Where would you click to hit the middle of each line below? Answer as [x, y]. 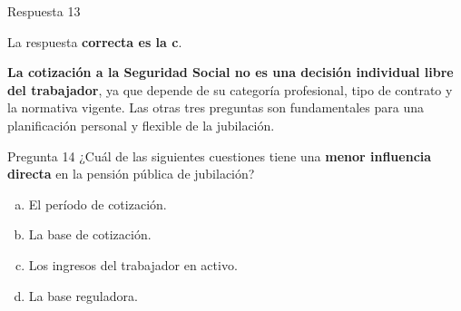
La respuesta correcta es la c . [95, 41]
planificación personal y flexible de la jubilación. [141, 125]
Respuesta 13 [44, 11]
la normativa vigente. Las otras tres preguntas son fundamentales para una [216, 107]
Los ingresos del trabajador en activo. [133, 264]
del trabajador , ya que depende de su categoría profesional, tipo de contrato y [230, 89]
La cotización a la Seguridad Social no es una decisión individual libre [230, 72]
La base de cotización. [90, 234]
